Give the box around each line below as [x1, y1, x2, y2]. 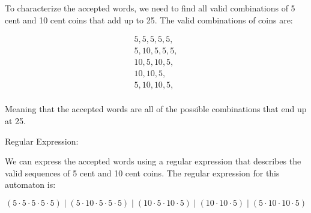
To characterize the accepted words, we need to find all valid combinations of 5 [5, 2, 295, 14]
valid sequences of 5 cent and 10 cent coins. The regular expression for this [5, 166, 280, 179]
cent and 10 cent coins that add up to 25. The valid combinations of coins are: [5, 13, 293, 26]
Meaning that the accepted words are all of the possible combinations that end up [5, 103, 307, 115]
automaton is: [5, 178, 56, 191]
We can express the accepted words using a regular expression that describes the [5, 155, 301, 167]
